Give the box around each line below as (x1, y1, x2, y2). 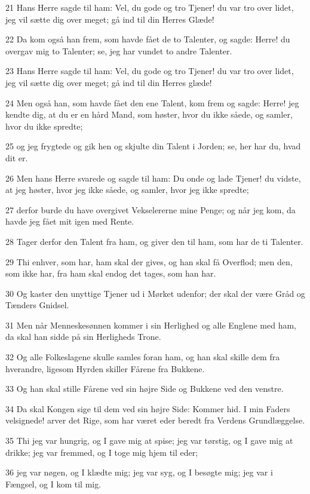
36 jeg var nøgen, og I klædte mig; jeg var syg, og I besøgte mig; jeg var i (5, 466, 273, 478)
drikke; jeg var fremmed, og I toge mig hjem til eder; (5, 446, 198, 458)
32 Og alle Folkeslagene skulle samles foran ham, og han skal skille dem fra (5, 351, 280, 363)
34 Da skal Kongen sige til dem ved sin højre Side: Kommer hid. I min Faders (5, 402, 290, 415)
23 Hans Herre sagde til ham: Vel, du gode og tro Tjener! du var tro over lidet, (5, 65, 294, 77)
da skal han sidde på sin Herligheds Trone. (5, 330, 161, 343)
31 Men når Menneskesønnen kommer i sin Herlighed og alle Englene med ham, (5, 318, 297, 331)
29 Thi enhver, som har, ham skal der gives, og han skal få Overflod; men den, (5, 255, 293, 268)
